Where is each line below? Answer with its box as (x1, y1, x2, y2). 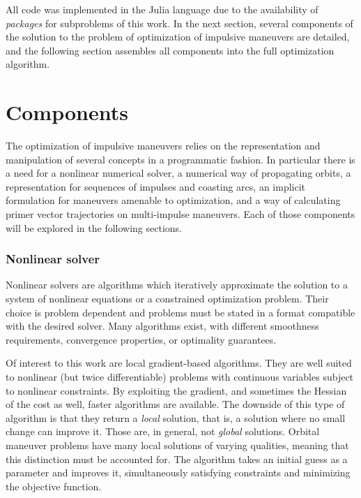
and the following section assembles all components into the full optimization (6, 43, 335, 57)
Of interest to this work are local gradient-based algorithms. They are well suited (6, 356, 352, 370)
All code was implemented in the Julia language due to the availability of (6, 2, 318, 16)
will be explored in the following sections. (6, 220, 182, 235)
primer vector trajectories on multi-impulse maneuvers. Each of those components (6, 207, 355, 221)
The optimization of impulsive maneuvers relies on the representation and (6, 138, 321, 153)
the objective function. (6, 478, 102, 493)
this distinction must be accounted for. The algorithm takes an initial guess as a (6, 451, 348, 466)
